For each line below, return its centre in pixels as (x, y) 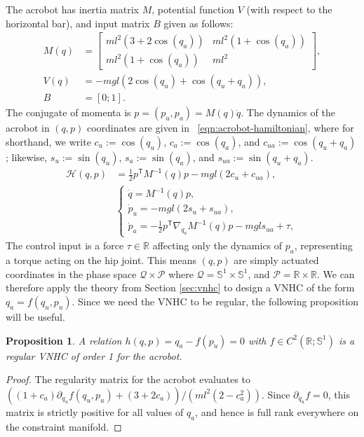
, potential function (193, 9)
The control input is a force (65, 245)
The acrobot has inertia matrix (72, 9)
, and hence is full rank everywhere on (277, 411)
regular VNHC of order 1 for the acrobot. (94, 355)
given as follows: (198, 23)
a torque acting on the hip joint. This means (101, 260)
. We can (336, 273)
